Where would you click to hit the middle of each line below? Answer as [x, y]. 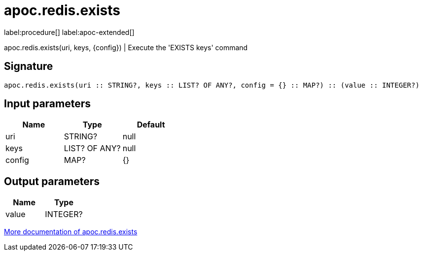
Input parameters [48, 104]
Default [151, 125]
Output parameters [52, 181]
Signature [29, 66]
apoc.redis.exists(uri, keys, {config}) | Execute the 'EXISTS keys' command [126, 47]
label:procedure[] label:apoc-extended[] [69, 32]
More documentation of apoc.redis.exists [71, 232]
